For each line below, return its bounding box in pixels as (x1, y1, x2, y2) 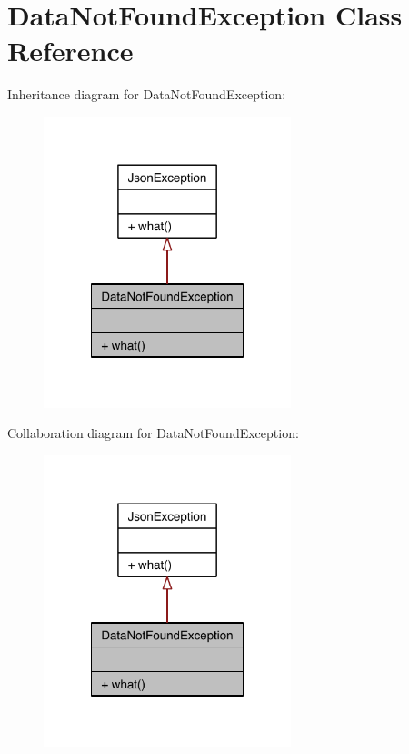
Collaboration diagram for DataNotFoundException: (7, 423, 299, 443)
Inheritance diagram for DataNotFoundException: (7, 85, 286, 104)
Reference (7, 32, 134, 69)
